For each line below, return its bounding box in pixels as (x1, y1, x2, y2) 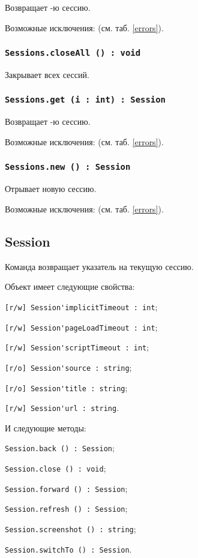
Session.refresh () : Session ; (5, 502, 128, 515)
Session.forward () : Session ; (5, 482, 128, 494)
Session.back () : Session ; (5, 442, 115, 454)
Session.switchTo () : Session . (5, 542, 132, 555)
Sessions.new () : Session (5, 162, 131, 172)
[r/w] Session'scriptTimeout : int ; (5, 341, 149, 353)
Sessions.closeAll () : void (5, 48, 141, 58)
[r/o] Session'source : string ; (5, 361, 132, 373)
